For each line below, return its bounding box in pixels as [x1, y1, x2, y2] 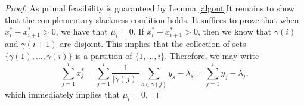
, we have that [55, 25, 108, 38]
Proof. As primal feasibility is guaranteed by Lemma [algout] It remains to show [5, 2, 294, 14]
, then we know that [197, 25, 272, 38]
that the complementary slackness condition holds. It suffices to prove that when [5, 13, 299, 26]
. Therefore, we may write [165, 49, 259, 61]
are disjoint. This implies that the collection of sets [60, 37, 246, 49]
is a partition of [75, 49, 132, 61]
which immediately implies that [5, 88, 120, 101]
